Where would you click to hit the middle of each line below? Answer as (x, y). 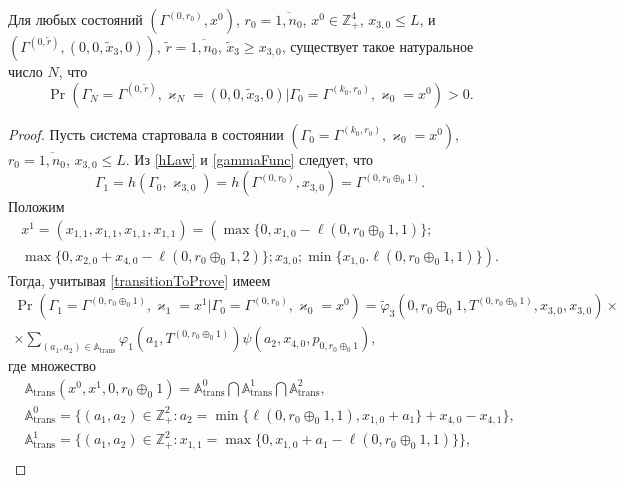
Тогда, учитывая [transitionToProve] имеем (139, 279)
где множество (52, 365)
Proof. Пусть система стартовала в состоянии (146, 133)
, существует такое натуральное (377, 46)
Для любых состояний (75, 19)
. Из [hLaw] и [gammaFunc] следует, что (249, 158)
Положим (36, 206)
